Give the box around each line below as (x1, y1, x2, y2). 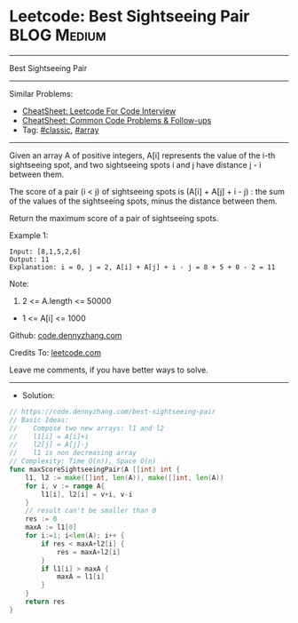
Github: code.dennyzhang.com (9, 330, 122, 340)
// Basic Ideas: (9, 415, 69, 424)
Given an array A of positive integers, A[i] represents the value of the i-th (9, 149, 276, 161)
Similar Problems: (9, 88, 74, 99)
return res (25, 597, 66, 606)
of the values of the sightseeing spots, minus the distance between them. (9, 196, 278, 206)
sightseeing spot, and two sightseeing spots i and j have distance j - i (9, 159, 262, 170)
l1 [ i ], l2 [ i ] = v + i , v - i (41, 490, 133, 499)
